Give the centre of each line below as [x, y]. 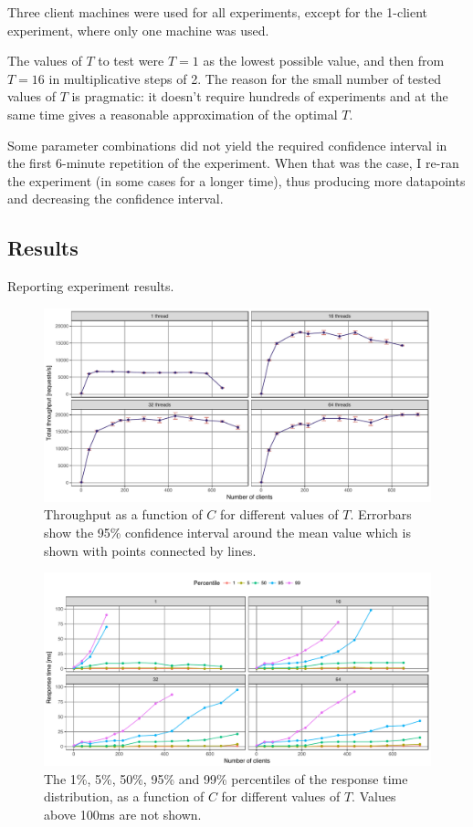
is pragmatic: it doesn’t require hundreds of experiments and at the [260, 96]
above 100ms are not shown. [123, 814]
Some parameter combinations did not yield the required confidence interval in [227, 145]
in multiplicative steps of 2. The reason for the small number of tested [245, 78]
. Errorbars [381, 514]
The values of [45, 61]
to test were [131, 61]
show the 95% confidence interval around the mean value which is [227, 532]
